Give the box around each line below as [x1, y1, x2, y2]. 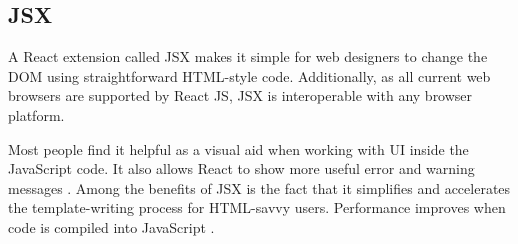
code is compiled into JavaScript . [8, 216, 215, 237]
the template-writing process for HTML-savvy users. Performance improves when [8, 197, 506, 218]
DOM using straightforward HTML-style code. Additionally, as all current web [8, 65, 491, 86]
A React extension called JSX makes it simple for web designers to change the [8, 46, 488, 67]
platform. [8, 104, 65, 125]
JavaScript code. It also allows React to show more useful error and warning [8, 158, 475, 179]
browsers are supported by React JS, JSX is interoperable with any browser [8, 85, 473, 106]
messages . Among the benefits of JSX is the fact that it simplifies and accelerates [8, 177, 511, 198]
